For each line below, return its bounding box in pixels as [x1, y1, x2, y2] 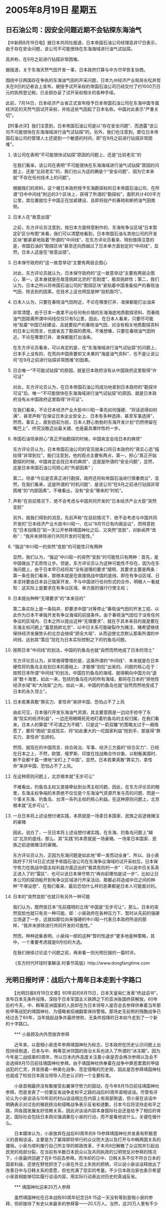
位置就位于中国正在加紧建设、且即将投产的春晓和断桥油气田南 [30, 198, 156, 203]
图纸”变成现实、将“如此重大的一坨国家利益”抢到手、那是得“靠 [36, 728, 161, 733]
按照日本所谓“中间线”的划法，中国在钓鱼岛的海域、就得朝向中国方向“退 [12, 670, 157, 676]
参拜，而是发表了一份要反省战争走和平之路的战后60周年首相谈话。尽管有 [5, 1089, 154, 1095]
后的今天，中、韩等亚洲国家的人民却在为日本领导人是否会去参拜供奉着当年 [5, 1002, 157, 1008]
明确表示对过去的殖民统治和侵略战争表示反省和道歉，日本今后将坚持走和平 [5, 1101, 157, 1107]
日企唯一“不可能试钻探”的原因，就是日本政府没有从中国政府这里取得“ [12, 368, 153, 373]
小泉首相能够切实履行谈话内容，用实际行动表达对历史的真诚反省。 [5, 1173, 139, 1179]
